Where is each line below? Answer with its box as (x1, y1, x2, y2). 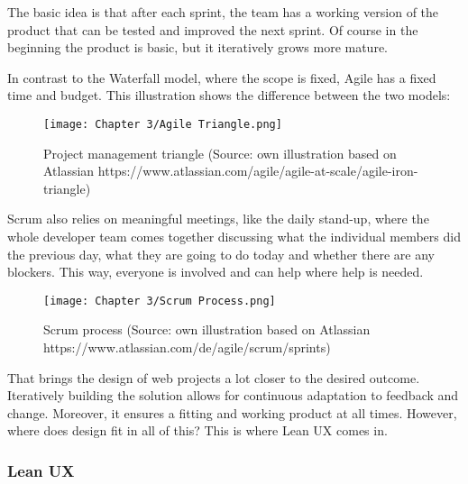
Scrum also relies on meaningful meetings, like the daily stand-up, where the (7, 209, 429, 228)
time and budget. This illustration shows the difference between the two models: (7, 86, 451, 105)
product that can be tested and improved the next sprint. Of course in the (7, 20, 418, 39)
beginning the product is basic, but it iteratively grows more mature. (7, 38, 389, 57)
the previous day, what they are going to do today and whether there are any (7, 244, 435, 263)
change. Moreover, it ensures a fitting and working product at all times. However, (7, 403, 457, 422)
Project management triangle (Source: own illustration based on (43, 143, 397, 162)
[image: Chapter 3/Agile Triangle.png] (43, 117, 282, 131)
